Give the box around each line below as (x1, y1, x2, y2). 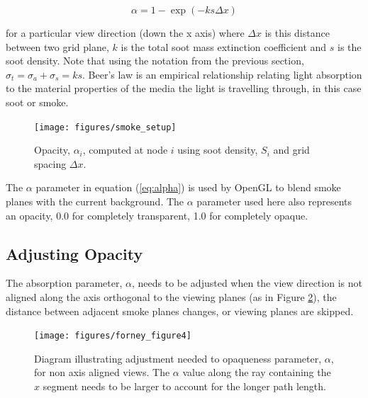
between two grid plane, (6, 39, 109, 54)
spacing (34, 156, 67, 171)
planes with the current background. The (6, 194, 184, 208)
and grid (273, 142, 310, 157)
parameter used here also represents (196, 194, 352, 208)
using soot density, (177, 142, 258, 157)
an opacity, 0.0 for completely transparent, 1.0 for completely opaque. (6, 207, 308, 222)
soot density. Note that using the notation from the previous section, (6, 53, 304, 68)
